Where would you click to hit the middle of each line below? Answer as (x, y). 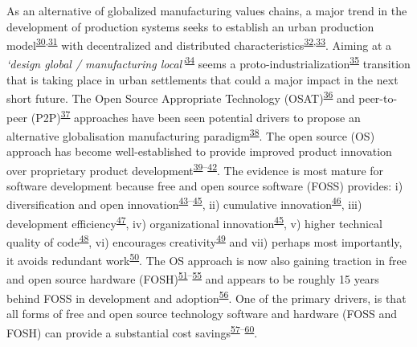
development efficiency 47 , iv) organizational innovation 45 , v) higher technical (194, 222)
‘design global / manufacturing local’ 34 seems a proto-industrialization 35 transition (208, 63)
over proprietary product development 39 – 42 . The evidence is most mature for (195, 169)
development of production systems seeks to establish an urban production (190, 26)
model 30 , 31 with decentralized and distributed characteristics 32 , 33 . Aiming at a (199, 44)
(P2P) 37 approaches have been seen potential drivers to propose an (196, 116)
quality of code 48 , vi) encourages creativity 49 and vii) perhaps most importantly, (204, 240)
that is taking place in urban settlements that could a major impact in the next (202, 79)
